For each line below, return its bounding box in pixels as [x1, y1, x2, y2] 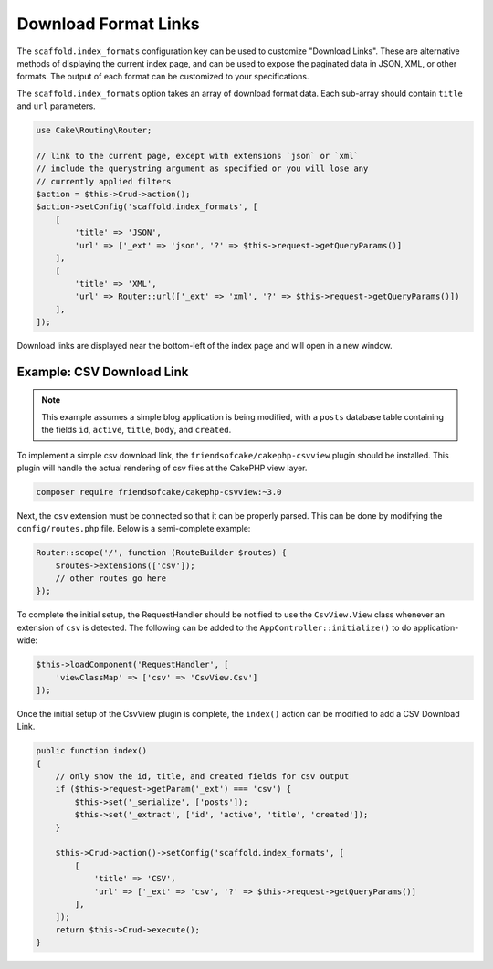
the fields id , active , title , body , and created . [41, 425, 232, 436]
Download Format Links [16, 14, 200, 34]
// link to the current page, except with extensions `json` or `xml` [36, 151, 360, 161]
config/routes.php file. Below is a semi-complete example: [16, 523, 251, 534]
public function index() [36, 745, 148, 756]
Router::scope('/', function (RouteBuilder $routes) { [36, 548, 287, 558]
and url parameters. [16, 100, 96, 111]
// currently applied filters [36, 176, 172, 186]
